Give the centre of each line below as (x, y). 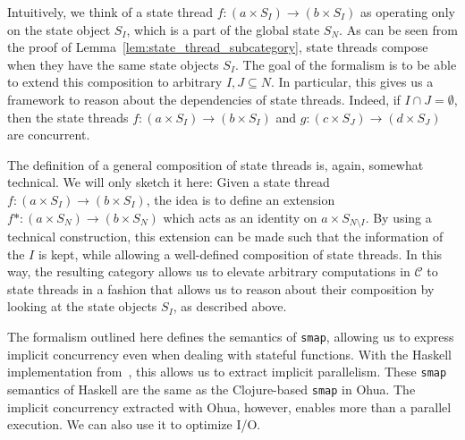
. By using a (398, 217)
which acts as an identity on (240, 217)
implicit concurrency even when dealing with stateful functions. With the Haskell (229, 354)
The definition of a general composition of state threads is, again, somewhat (216, 164)
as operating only (408, 12)
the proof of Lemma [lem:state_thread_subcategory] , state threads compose (218, 47)
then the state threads (68, 117)
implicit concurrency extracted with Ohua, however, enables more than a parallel (229, 406)
